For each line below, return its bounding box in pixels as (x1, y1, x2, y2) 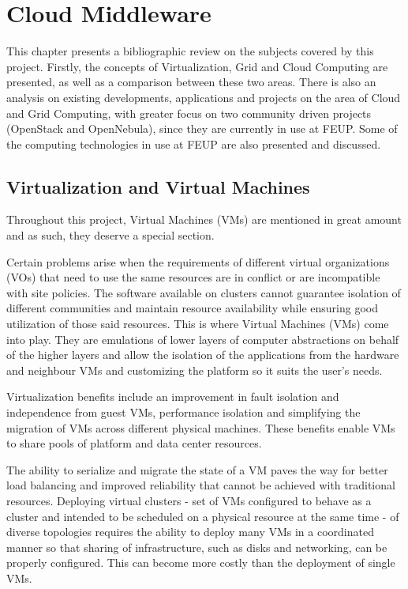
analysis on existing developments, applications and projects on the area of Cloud (6, 89, 401, 105)
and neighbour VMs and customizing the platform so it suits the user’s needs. (6, 361, 383, 378)
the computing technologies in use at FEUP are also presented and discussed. (6, 135, 381, 152)
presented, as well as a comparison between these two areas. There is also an (6, 74, 376, 90)
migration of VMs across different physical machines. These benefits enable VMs (6, 419, 395, 436)
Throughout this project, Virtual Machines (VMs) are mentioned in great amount (6, 211, 402, 228)
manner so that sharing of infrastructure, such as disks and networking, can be (6, 538, 387, 555)
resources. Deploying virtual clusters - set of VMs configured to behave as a (6, 492, 372, 508)
